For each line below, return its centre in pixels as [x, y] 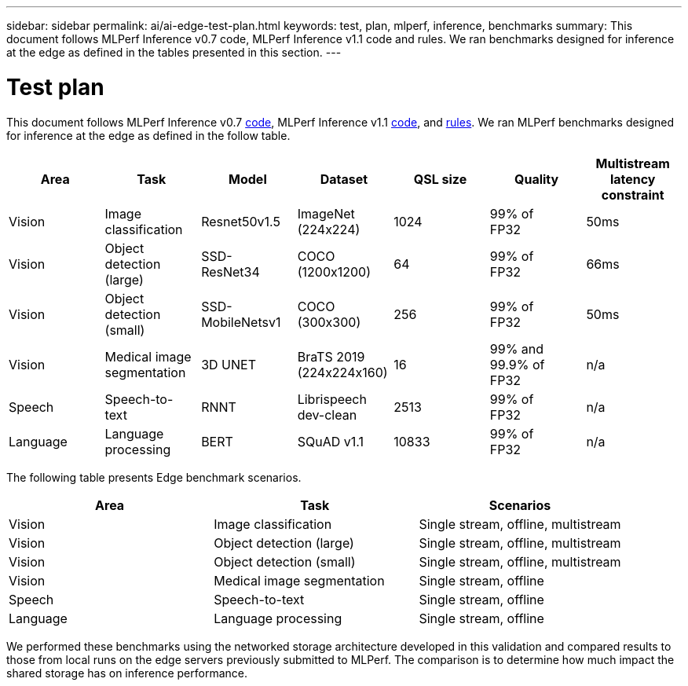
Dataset [344, 179]
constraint [633, 194]
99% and [517, 349]
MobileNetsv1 [241, 322]
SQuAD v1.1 [330, 441]
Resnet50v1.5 [241, 221]
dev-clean [327, 415]
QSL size [440, 179]
